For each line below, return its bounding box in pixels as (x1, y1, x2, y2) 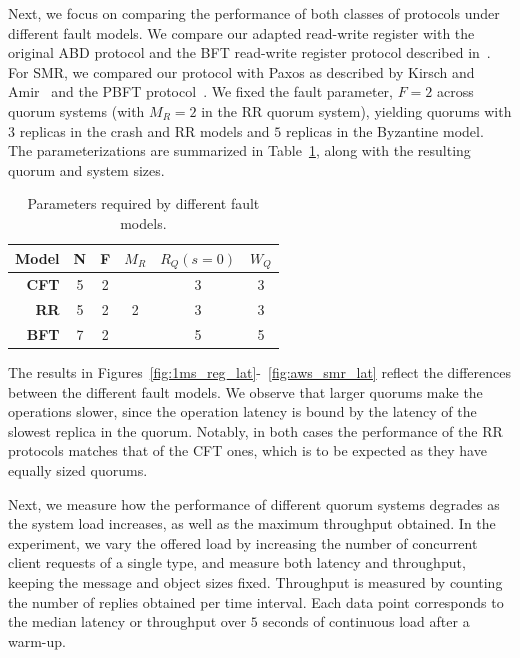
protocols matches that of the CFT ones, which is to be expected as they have (8, 440, 487, 461)
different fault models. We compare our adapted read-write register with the (8, 22, 475, 43)
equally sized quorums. (8, 459, 148, 480)
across (436, 81, 474, 102)
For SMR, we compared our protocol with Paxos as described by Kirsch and (8, 61, 475, 82)
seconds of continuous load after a (262, 611, 470, 632)
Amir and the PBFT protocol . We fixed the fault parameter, (8, 81, 393, 102)
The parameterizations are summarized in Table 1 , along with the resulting (8, 140, 471, 161)
